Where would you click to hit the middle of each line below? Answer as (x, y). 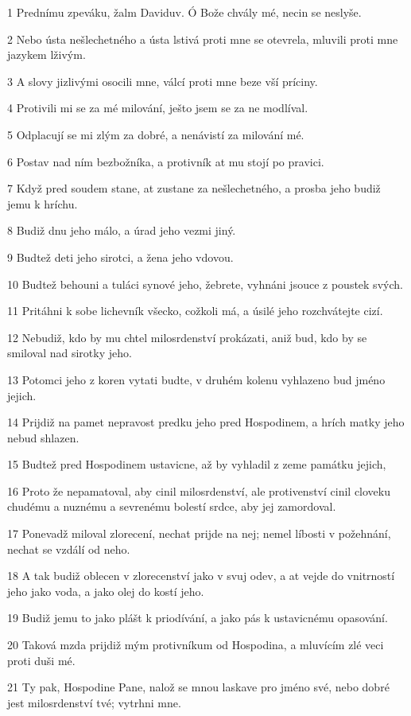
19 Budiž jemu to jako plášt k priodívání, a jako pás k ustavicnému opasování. (198, 618)
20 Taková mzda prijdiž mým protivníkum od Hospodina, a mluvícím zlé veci (196, 645)
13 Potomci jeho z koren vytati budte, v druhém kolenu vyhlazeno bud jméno (196, 379)
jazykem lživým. (47, 54)
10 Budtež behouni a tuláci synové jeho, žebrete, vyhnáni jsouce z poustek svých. (205, 284)
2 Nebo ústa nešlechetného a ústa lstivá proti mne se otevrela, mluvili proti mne (203, 39)
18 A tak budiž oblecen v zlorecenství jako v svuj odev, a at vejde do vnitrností (201, 576)
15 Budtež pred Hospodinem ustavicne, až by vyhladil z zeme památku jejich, (197, 464)
